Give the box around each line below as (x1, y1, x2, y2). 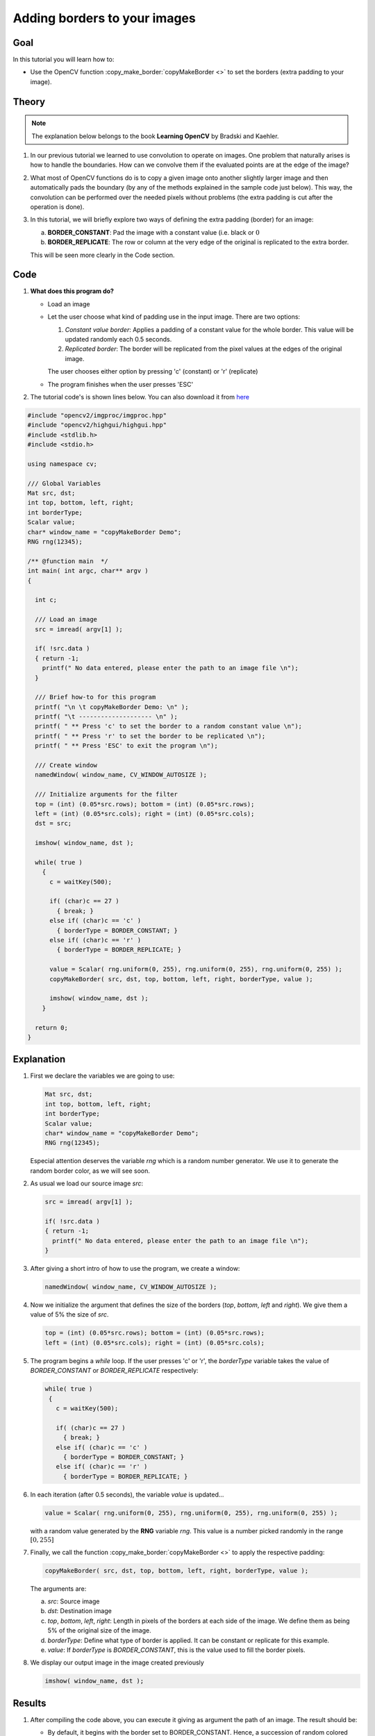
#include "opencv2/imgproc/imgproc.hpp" (27, 411, 167, 419)
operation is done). (30, 202, 85, 211)
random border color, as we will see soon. (30, 1167, 151, 1175)
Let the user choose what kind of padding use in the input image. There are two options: (47, 312, 301, 321)
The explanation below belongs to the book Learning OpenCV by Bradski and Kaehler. (31, 132, 279, 140)
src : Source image (47, 1597, 100, 1605)
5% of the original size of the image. (47, 1626, 152, 1635)
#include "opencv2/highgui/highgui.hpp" (27, 421, 167, 429)
